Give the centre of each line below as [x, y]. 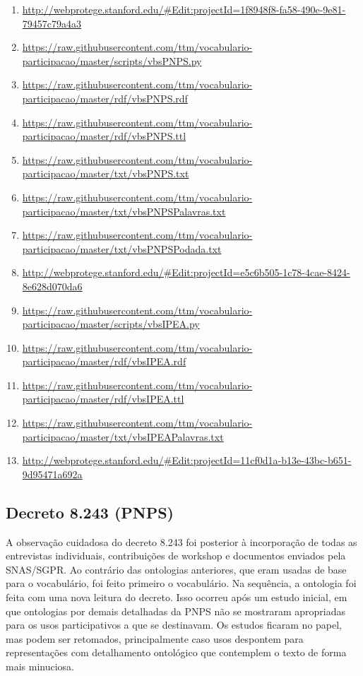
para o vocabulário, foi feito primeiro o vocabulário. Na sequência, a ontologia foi [181, 583]
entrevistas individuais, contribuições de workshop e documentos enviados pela [176, 556]
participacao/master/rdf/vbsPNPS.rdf [105, 98]
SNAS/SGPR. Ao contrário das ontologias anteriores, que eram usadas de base [176, 569]
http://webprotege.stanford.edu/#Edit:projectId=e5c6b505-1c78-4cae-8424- [186, 272]
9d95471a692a [52, 474]
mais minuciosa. [40, 666]
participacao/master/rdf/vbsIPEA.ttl [103, 399]
